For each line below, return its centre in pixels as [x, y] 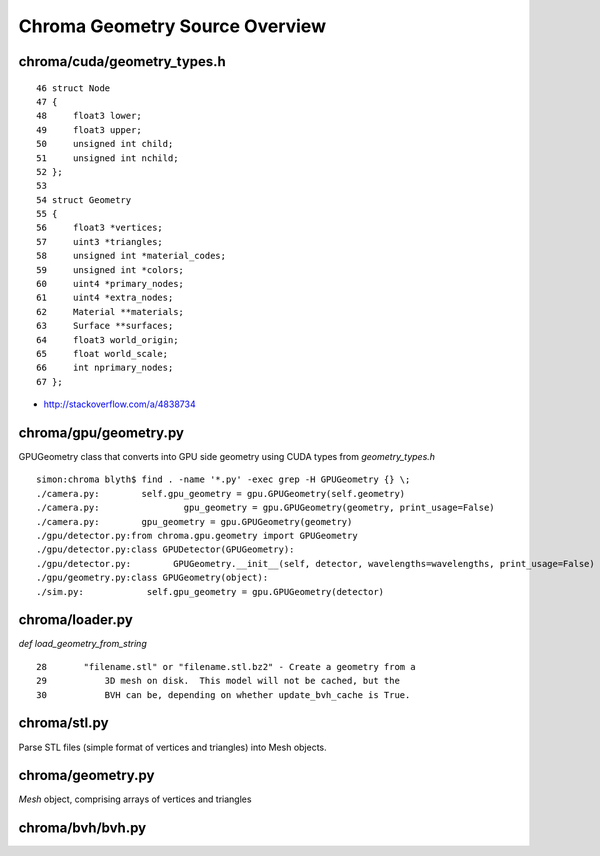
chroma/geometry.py [86, 775]
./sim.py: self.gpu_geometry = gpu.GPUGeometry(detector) [210, 591]
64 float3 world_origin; [107, 339]
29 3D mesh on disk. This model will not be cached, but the [218, 681]
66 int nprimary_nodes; [105, 368]
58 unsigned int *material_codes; [131, 256]
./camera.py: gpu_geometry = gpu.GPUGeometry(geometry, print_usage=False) [265, 508]
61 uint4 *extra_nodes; [105, 298]
